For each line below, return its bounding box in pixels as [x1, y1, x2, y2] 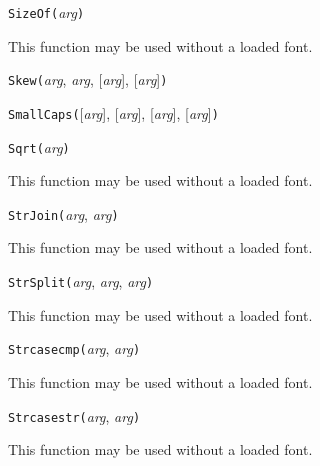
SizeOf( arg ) [8, 2, 85, 22]
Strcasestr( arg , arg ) [8, 405, 141, 426]
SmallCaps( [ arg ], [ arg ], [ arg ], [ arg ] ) [8, 102, 219, 123]
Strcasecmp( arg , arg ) [8, 338, 141, 359]
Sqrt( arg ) [8, 136, 70, 157]
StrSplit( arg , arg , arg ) [8, 271, 154, 292]
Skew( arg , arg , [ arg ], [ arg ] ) [8, 69, 168, 90]
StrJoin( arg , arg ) [8, 203, 119, 224]
